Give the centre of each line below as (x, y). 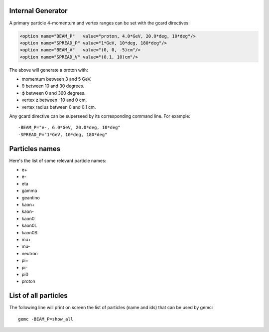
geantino (31, 197)
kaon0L (29, 226)
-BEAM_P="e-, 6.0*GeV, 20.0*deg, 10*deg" (69, 128)
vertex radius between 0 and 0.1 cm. (59, 107)
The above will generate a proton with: (49, 70)
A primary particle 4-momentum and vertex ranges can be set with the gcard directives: (100, 23)
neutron (30, 253)
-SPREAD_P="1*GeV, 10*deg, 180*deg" (63, 134)
